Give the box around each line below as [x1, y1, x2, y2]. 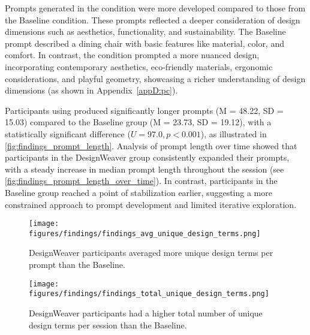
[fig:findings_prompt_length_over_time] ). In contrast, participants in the [5, 174, 278, 187]
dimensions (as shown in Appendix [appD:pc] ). [5, 84, 178, 96]
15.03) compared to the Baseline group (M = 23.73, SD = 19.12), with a [5, 116, 272, 128]
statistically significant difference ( [5, 127, 131, 140]
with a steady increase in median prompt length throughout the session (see [5, 162, 284, 175]
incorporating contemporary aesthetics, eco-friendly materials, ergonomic [5, 60, 273, 73]
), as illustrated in [200, 127, 267, 140]
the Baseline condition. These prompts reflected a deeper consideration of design [5, 13, 300, 26]
